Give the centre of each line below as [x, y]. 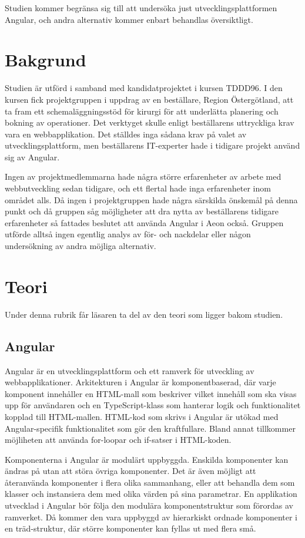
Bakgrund [46, 60]
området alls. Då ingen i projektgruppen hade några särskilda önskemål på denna [151, 199]
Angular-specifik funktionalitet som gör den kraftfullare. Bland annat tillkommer [150, 428]
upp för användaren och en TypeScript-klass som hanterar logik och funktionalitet [153, 405]
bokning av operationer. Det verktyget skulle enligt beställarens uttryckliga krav [150, 122]
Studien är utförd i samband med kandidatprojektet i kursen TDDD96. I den [144, 88]
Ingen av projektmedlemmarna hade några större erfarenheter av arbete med [143, 176]
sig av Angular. [32, 157]
